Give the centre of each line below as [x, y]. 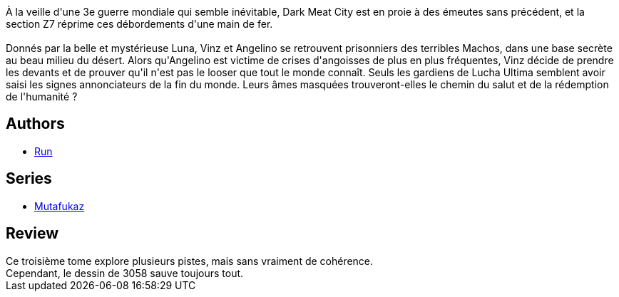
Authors [35, 124]
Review [32, 234]
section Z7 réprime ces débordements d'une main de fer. [139, 24]
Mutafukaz [60, 206]
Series [29, 179]
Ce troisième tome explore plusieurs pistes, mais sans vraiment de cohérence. [190, 261]
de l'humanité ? [42, 97]
